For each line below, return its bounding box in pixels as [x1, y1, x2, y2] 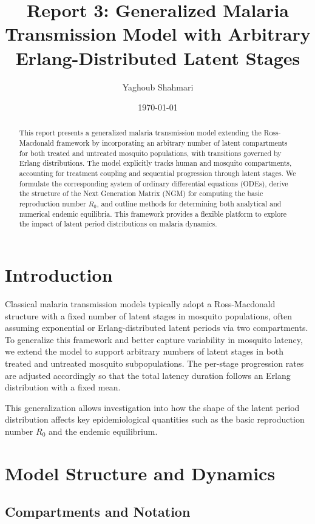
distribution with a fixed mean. [5, 381, 121, 393]
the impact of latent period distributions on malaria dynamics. [19, 219, 217, 229]
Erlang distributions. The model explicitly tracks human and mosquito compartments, [19, 158, 292, 168]
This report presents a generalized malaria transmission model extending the [19, 128, 262, 138]
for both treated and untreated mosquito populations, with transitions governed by [19, 148, 282, 158]
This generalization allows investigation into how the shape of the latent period [5, 401, 300, 413]
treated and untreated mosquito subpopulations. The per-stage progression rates [5, 356, 304, 369]
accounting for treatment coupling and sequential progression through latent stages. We [19, 168, 296, 179]
